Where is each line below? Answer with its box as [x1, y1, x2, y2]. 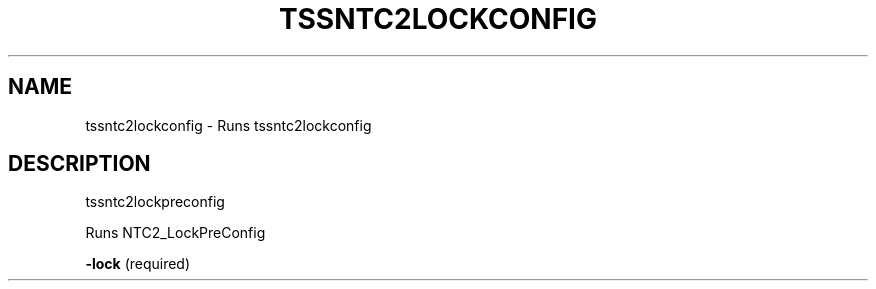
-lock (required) [85, 255, 191, 273]
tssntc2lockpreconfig [85, 193, 225, 211]
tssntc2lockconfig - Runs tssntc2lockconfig [85, 116, 372, 134]
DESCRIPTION [8, 151, 151, 177]
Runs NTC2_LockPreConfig [85, 224, 266, 242]
